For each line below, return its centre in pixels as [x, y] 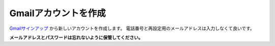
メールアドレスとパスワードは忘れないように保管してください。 [76, 37]
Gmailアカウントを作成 [58, 13]
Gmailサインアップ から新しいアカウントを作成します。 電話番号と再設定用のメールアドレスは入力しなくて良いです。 [132, 28]
